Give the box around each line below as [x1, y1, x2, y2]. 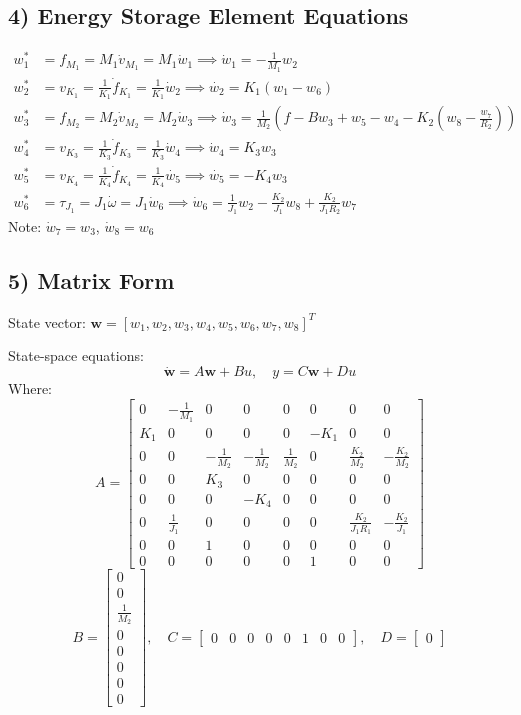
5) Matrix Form [8, 265, 175, 295]
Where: [8, 378, 52, 399]
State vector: [8, 311, 86, 332]
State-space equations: [8, 345, 144, 366]
